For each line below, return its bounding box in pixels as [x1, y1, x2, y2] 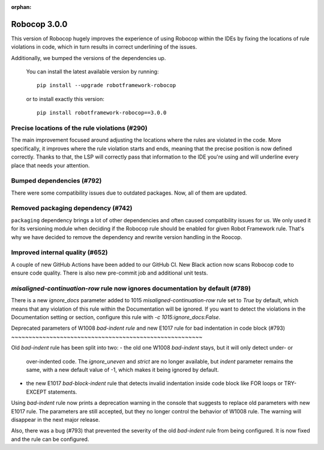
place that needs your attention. [11, 162, 90, 169]
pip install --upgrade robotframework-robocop [37, 82, 176, 89]
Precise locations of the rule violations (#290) [11, 124, 148, 132]
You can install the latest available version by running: [26, 68, 159, 75]
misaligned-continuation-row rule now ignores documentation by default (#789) [11, 284, 251, 293]
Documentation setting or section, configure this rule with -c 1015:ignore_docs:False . [11, 314, 221, 321]
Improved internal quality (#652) [11, 248, 108, 257]
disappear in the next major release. [11, 416, 100, 423]
